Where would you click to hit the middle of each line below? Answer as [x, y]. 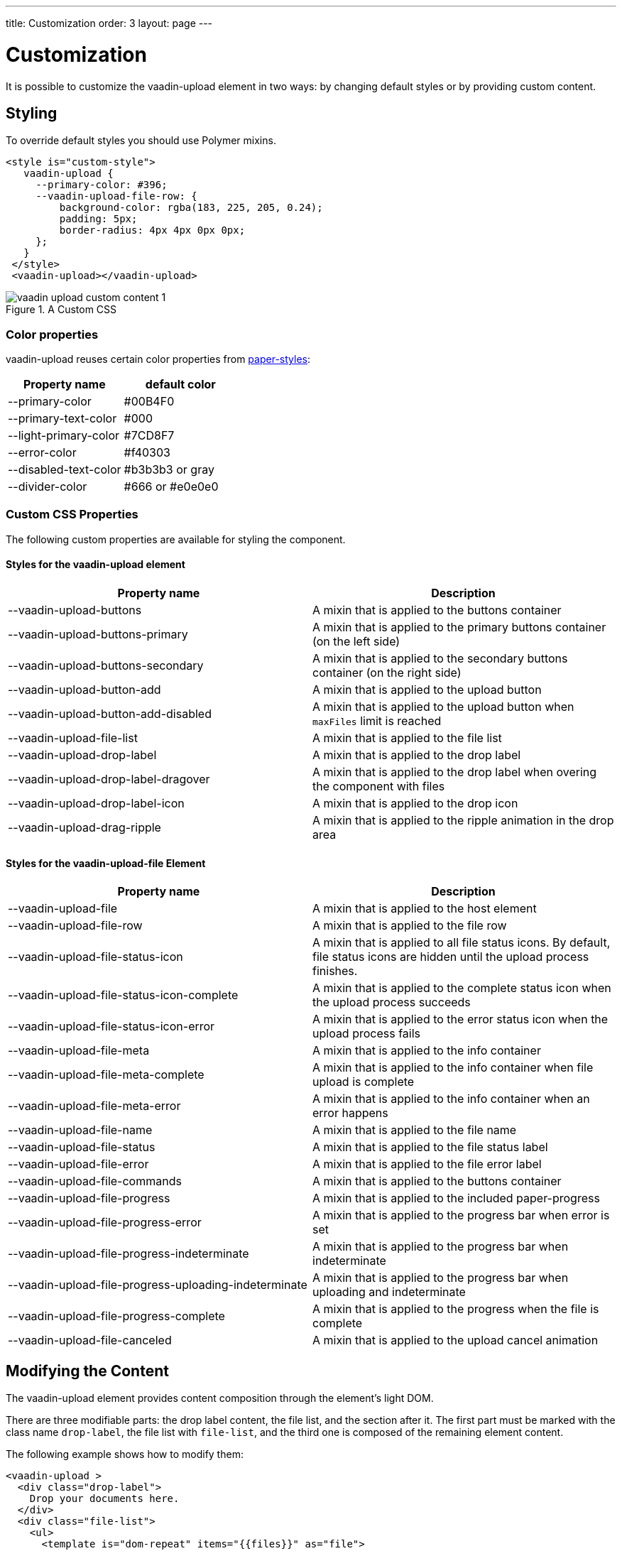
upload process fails [367, 1034]
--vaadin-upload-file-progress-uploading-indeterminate [158, 1285]
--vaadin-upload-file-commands [95, 1181]
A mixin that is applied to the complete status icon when [462, 988]
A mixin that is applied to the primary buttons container [459, 627]
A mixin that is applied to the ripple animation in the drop [463, 821]
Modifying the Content [87, 1371]
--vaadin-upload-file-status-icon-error [111, 1027]
